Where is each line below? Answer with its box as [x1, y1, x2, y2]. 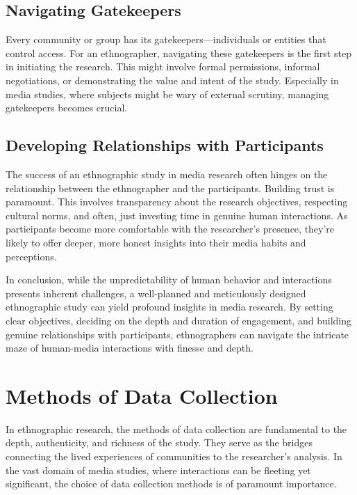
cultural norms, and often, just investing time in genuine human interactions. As [6, 207, 348, 222]
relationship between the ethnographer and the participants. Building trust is [6, 180, 335, 195]
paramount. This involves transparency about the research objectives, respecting [6, 194, 348, 209]
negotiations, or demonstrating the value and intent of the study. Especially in [6, 72, 339, 87]
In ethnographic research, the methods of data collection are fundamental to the [6, 421, 347, 436]
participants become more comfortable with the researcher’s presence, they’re [6, 221, 335, 236]
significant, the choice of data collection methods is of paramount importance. [6, 476, 337, 491]
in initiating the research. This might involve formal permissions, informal [6, 59, 320, 74]
